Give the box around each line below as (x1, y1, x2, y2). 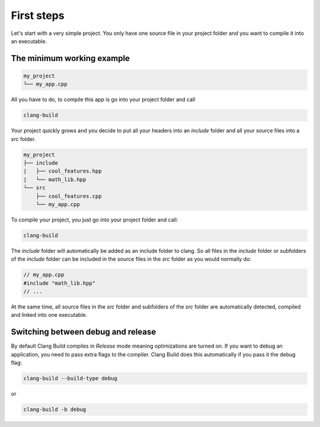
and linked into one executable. (11, 312, 88, 319)
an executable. (11, 37, 47, 44)
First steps (11, 9, 65, 22)
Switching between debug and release (11, 327, 156, 337)
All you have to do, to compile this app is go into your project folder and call (11, 96, 196, 103)
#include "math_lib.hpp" (23, 280, 96, 287)
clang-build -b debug (23, 406, 87, 413)
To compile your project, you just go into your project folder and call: (11, 216, 178, 223)
